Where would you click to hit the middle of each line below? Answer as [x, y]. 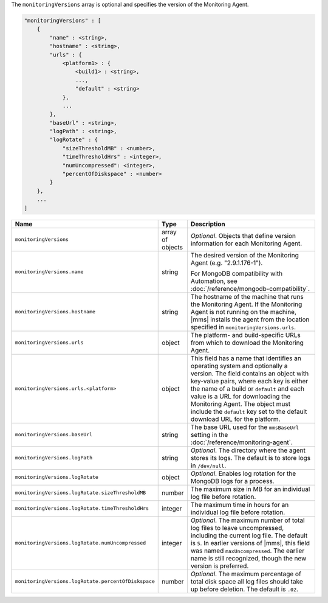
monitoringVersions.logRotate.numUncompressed [80, 543]
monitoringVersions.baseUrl [54, 435]
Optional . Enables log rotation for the [243, 473]
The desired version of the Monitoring [244, 255]
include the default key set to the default [249, 411]
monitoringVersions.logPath [54, 458]
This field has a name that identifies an [246, 358]
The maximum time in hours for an [240, 504]
